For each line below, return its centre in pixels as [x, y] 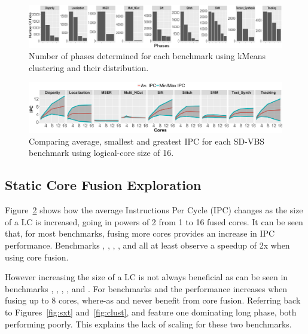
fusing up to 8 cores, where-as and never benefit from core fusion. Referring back [153, 300]
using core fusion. [37, 257]
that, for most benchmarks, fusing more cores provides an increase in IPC [140, 233]
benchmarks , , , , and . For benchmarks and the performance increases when [146, 288]
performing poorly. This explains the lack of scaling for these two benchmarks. [148, 324]
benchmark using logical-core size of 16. [101, 153]
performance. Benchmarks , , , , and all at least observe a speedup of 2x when [147, 245]
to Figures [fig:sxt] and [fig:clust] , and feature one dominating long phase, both [151, 312]
